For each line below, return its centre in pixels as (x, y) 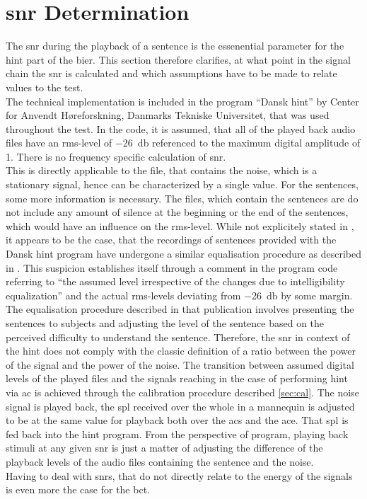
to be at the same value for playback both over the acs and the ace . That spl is (177, 420)
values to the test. (45, 87)
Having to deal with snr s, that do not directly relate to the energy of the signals (179, 475)
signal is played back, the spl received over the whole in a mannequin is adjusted (180, 406)
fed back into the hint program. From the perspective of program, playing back (177, 434)
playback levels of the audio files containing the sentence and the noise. (160, 461)
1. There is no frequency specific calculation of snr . (116, 156)
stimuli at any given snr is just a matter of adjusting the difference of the (164, 448)
